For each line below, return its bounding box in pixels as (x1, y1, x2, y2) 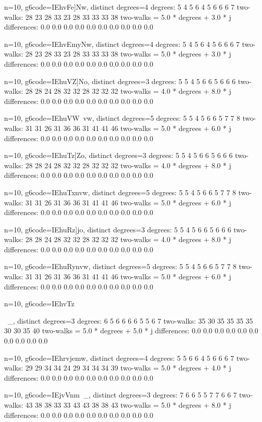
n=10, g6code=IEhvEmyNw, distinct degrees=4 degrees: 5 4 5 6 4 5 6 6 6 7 (4, 38, 240, 49)
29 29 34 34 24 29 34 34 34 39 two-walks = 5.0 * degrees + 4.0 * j (25, 362, 231, 373)
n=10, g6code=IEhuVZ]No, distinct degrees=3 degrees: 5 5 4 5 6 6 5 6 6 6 (4, 75, 236, 86)
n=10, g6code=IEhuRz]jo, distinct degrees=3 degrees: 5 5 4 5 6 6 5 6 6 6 (4, 224, 231, 234)
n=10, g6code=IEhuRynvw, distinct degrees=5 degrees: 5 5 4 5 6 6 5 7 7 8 (4, 261, 237, 272)
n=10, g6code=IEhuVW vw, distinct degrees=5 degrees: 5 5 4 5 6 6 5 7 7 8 (4, 113, 241, 123)
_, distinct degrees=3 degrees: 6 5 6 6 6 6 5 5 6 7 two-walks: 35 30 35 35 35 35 (7, 315, 253, 326)
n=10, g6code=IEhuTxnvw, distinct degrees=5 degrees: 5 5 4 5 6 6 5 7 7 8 (4, 187, 236, 197)
